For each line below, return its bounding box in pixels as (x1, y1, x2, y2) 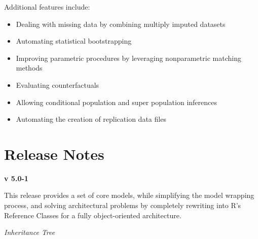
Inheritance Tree (4, 227, 55, 237)
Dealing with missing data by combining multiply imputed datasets (16, 18, 226, 29)
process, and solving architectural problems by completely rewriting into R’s (4, 200, 241, 211)
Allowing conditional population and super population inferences (16, 96, 217, 107)
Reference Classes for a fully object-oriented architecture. (4, 210, 181, 220)
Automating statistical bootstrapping (16, 36, 132, 46)
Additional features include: (4, 2, 90, 12)
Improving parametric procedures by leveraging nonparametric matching (16, 52, 241, 63)
